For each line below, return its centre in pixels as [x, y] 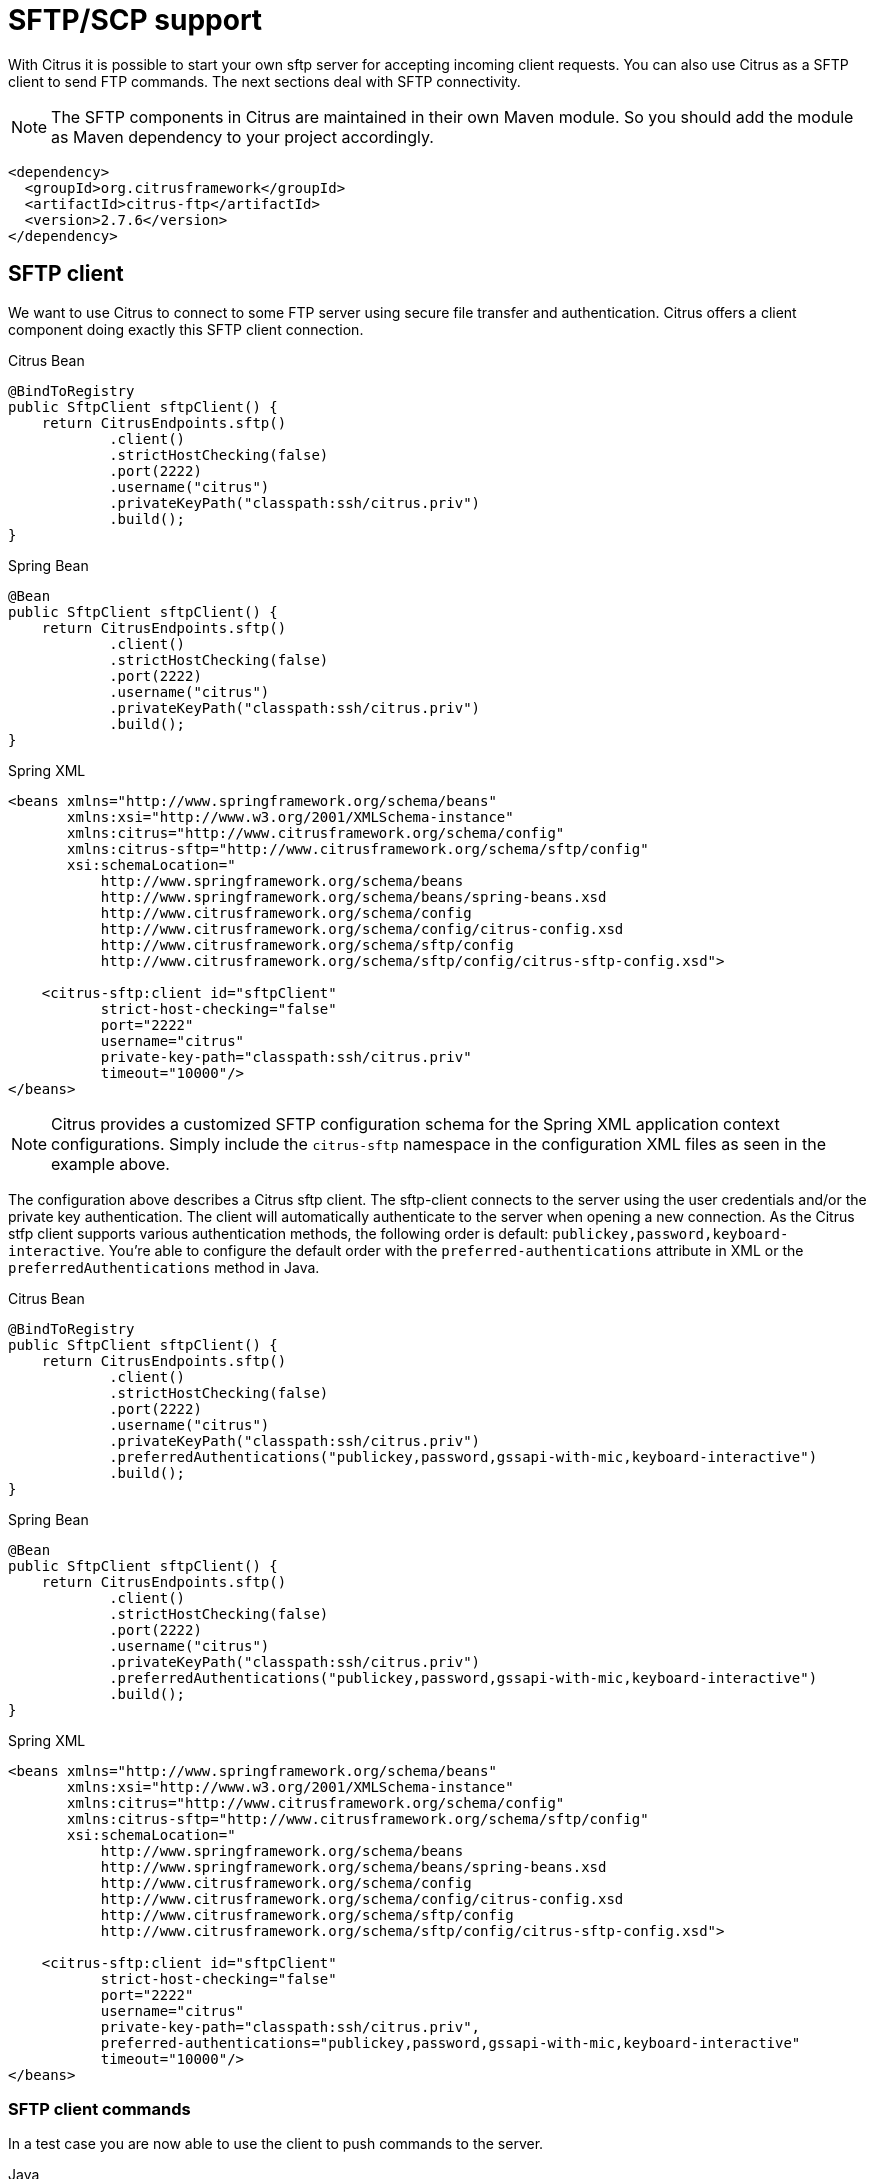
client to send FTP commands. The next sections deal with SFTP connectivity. [264, 81]
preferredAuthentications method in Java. [164, 1267]
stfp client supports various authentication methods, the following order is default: [278, 1233]
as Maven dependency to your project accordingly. [242, 136]
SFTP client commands [99, 2108]
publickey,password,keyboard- [670, 1233]
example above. [110, 1163]
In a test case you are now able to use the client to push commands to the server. [276, 2144]
